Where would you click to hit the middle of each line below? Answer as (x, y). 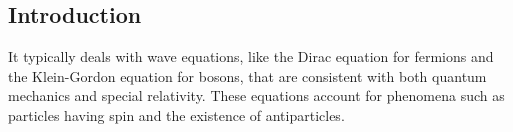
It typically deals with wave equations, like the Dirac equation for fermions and (251, 56)
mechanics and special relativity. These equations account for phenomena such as (256, 95)
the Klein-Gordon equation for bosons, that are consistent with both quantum (247, 75)
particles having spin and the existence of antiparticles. (176, 114)
